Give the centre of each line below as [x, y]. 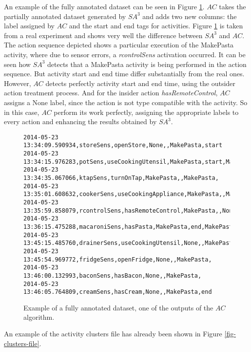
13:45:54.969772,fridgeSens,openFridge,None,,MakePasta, [118, 259]
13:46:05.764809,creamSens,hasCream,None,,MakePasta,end [118, 292]
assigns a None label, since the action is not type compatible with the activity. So [126, 102]
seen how [17, 64]
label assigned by [29, 26]
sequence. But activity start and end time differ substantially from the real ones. [124, 74]
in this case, [22, 112]
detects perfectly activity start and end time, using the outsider [140, 83]
